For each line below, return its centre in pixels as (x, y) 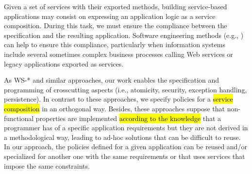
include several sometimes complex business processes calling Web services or (118, 54)
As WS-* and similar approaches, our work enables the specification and (112, 80)
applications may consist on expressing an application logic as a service (110, 16)
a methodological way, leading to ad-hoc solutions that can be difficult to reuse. (122, 137)
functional (19, 118)
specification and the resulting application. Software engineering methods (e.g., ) (124, 35)
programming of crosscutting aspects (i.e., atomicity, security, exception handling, (126, 89)
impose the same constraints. (47, 165)
